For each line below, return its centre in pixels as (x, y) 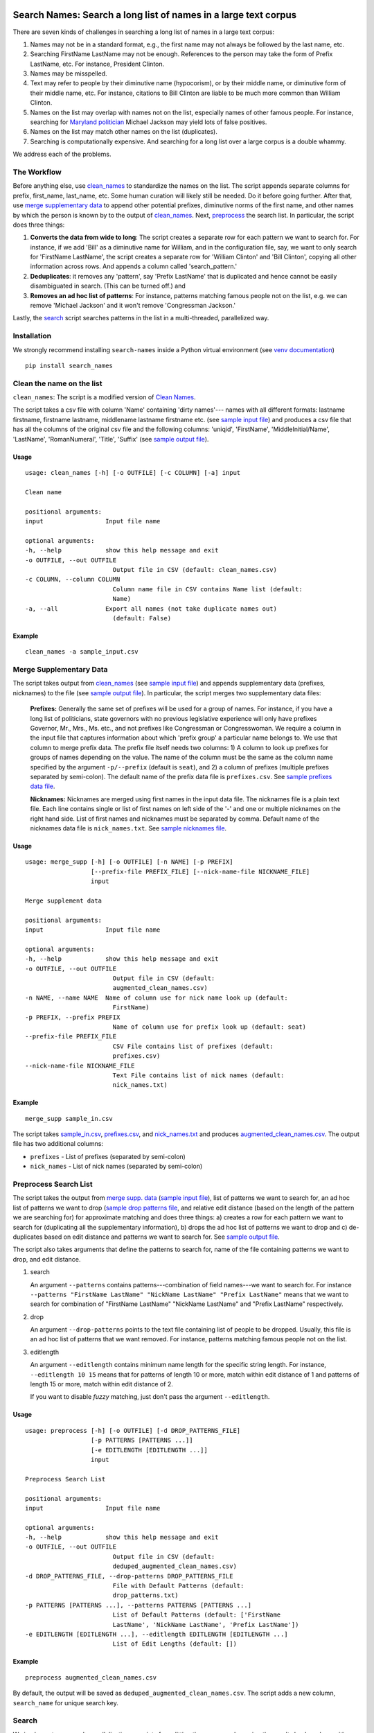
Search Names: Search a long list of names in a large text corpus (155, 15)
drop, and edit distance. (47, 1259)
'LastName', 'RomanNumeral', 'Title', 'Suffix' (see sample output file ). (111, 439)
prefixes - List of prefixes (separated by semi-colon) (108, 1156)
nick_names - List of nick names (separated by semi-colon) (116, 1166)
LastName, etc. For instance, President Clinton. (97, 64)
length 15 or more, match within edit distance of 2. (101, 1384)
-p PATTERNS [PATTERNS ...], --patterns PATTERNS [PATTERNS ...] (139, 1605)
